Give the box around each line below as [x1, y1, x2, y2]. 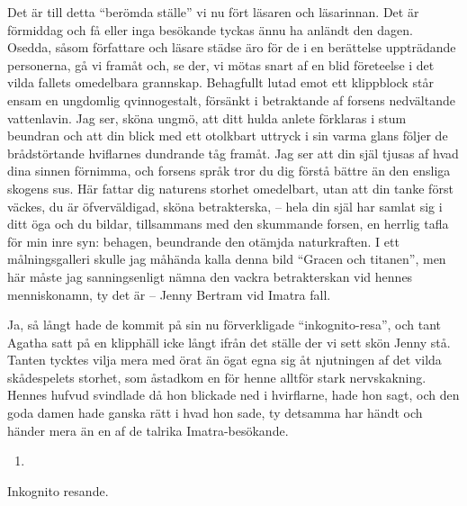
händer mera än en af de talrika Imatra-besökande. [7, 420, 289, 439]
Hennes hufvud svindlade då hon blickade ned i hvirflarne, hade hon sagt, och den [7, 385, 460, 404]
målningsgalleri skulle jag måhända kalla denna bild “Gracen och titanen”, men [7, 249, 446, 268]
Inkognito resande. [7, 481, 109, 500]
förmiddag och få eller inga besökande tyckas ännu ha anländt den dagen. [7, 20, 413, 39]
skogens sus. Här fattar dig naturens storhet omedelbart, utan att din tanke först [7, 178, 454, 197]
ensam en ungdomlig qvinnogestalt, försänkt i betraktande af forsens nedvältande [7, 90, 455, 109]
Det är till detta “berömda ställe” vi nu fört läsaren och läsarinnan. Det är [7, 3, 419, 21]
